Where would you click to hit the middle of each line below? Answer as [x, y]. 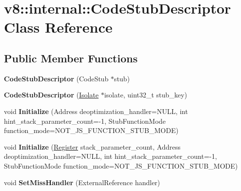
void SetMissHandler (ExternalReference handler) [82, 182]
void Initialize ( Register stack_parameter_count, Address [92, 146]
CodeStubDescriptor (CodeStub [56, 78]
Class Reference [58, 27]
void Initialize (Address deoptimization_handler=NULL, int [96, 111]
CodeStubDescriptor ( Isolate [51, 95]
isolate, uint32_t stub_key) [146, 95]
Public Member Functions [71, 58]
